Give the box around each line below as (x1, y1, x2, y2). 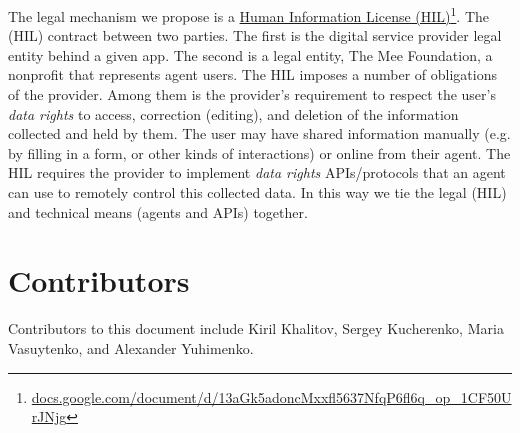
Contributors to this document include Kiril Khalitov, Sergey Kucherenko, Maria (8, 318, 504, 339)
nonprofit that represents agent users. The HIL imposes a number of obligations (8, 64, 497, 85)
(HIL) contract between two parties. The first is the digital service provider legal (8, 25, 502, 46)
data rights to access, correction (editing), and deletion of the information (8, 103, 459, 124)
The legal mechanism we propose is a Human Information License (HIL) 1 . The (8, 3, 490, 26)
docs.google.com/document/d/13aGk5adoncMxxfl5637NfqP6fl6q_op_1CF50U (31, 386, 512, 407)
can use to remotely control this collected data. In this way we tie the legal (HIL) (8, 182, 507, 202)
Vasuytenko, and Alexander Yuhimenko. (8, 337, 254, 358)
